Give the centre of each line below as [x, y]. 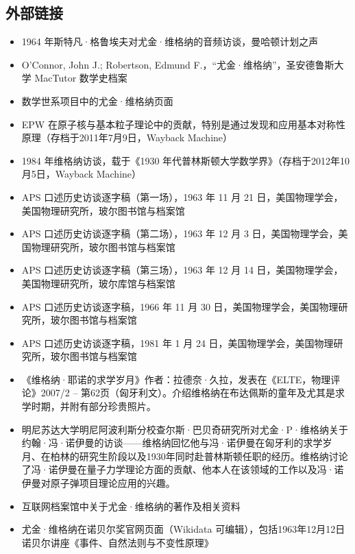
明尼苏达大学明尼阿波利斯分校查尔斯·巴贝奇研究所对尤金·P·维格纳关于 [185, 429]
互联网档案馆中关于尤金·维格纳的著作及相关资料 [131, 506]
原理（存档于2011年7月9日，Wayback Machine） [127, 137]
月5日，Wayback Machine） [82, 174]
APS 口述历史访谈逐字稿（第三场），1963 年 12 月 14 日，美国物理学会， [182, 270]
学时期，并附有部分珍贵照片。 [89, 406]
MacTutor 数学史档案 [81, 78]
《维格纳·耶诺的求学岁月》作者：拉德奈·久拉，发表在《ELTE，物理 [176, 379]
